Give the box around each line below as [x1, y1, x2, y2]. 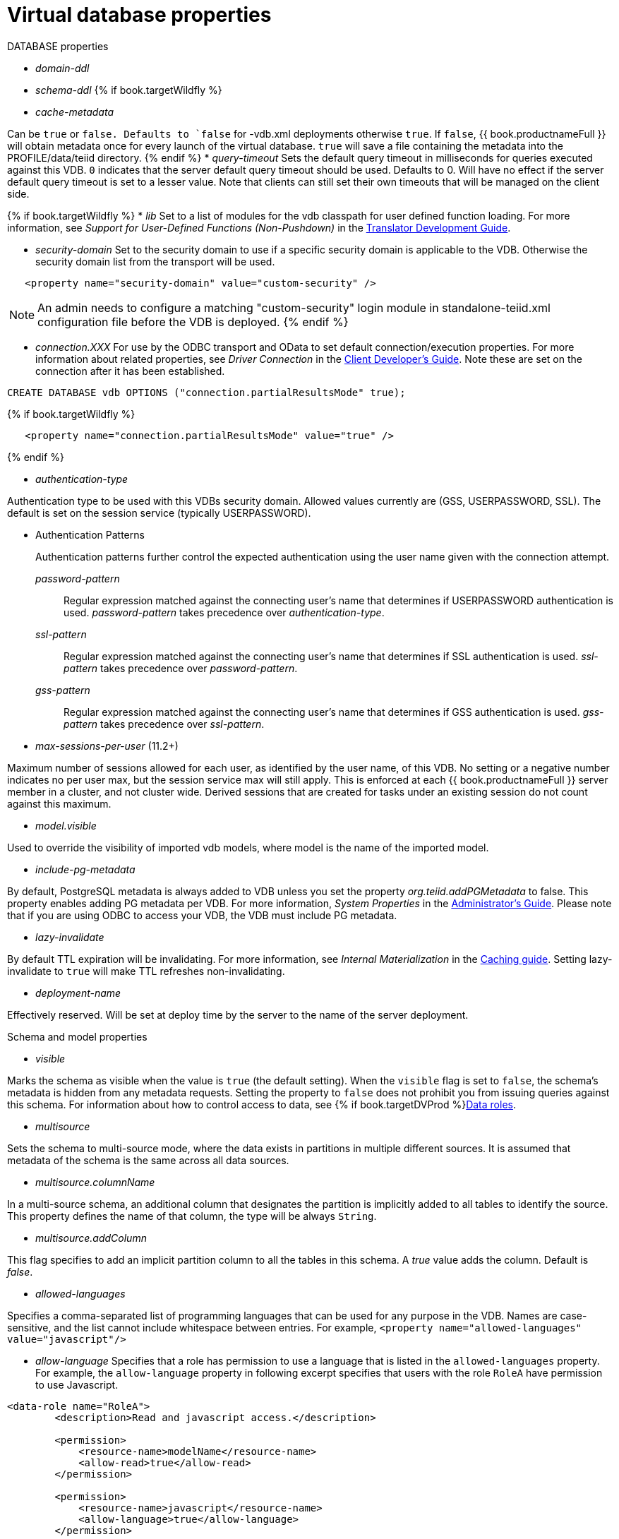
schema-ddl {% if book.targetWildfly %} [35, 83, 222, 96]
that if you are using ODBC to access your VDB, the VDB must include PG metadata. [7, 909, 397, 921]
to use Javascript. [35, 1378, 119, 1391]
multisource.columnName [35, 1175, 155, 1188]
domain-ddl [35, 61, 90, 74]
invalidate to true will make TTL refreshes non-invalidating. [7, 964, 285, 977]
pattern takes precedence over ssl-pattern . [64, 717, 265, 730]
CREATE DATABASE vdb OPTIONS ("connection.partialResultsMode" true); [7, 386, 406, 398]
